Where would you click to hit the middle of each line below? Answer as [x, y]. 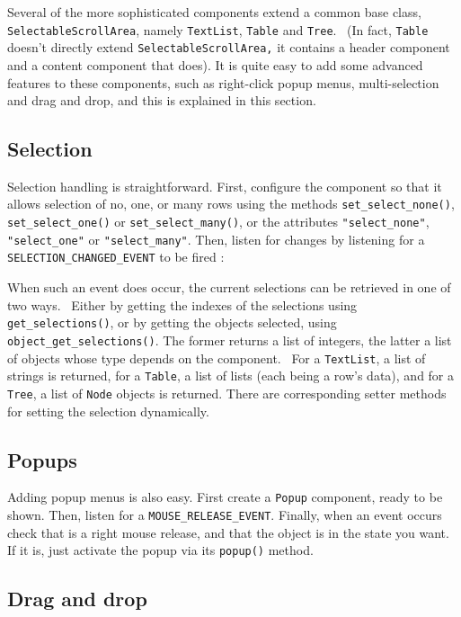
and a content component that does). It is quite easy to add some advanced [215, 64]
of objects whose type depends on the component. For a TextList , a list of [217, 358]
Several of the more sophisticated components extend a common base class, [214, 12]
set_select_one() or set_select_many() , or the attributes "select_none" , [218, 222]
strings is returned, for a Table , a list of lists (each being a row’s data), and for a [231, 376]
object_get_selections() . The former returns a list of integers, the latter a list [230, 340]
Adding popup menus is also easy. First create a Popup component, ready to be [225, 497]
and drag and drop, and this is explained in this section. [162, 100]
